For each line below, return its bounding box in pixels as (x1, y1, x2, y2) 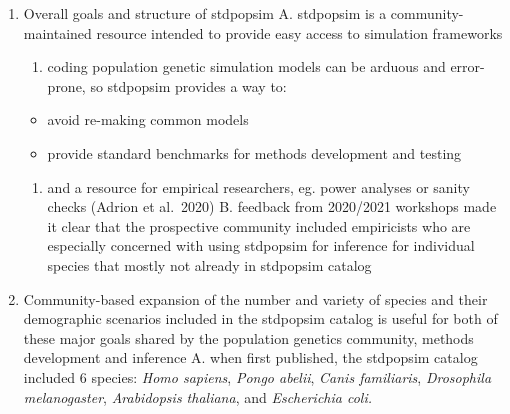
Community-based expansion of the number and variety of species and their (23, 288, 488, 309)
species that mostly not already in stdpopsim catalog (47, 254, 372, 275)
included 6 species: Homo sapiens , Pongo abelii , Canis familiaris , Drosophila (23, 366, 492, 387)
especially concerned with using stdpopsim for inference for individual (47, 235, 475, 256)
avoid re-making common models (47, 109, 249, 130)
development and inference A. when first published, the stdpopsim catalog (23, 347, 478, 368)
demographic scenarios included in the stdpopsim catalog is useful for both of (23, 308, 498, 329)
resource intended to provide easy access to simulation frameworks (96, 22, 503, 43)
